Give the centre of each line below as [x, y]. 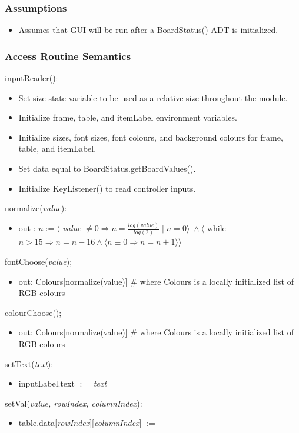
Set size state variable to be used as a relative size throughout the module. [153, 97]
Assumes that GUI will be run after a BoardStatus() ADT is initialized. [148, 30]
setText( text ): [29, 363]
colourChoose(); [33, 312]
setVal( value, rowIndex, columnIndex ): [74, 403]
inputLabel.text [46, 383]
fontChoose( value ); [39, 261]
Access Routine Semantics [68, 56]
